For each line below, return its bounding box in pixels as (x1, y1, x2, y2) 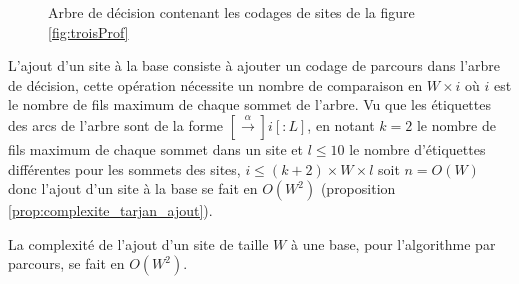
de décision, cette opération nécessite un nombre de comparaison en (8, 74, 423, 95)
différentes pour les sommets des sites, (8, 158, 241, 179)
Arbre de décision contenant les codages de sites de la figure (48, 2, 415, 22)
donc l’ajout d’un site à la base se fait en (8, 178, 258, 199)
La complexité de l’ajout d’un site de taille (8, 233, 269, 254)
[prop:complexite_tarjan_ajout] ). (8, 200, 213, 221)
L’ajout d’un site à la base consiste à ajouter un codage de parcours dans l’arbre (8, 55, 501, 76)
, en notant (307, 114, 375, 135)
